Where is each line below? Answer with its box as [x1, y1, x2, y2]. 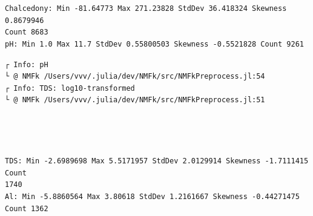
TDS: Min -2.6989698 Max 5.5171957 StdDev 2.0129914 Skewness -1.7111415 [5, 157, 309, 166]
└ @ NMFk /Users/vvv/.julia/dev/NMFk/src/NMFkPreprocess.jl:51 [5, 96, 265, 105]
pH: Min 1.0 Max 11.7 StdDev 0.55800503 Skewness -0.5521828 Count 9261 [5, 39, 304, 48]
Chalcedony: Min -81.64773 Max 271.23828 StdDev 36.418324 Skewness [5, 4, 287, 13]
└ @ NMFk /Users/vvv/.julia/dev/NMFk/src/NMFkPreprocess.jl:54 [5, 72, 265, 81]
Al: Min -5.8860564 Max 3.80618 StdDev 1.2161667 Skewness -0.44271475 [5, 192, 300, 201]
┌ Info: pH [5, 60, 48, 69]
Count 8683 [5, 28, 48, 37]
